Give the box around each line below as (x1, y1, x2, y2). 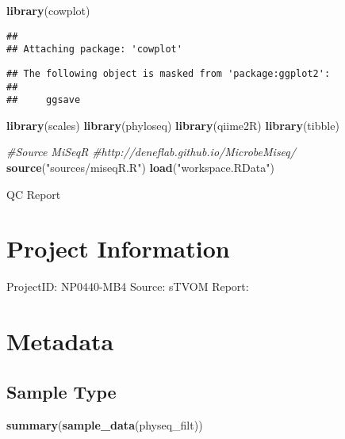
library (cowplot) (6, 2, 90, 18)
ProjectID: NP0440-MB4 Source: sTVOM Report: (6, 278, 249, 295)
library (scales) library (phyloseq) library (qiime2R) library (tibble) (6, 116, 339, 133)
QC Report (6, 185, 61, 202)
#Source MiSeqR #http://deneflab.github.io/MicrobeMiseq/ (6, 143, 296, 160)
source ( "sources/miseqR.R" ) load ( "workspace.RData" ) (6, 159, 274, 176)
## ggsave (6, 94, 81, 106)
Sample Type (6, 379, 117, 403)
